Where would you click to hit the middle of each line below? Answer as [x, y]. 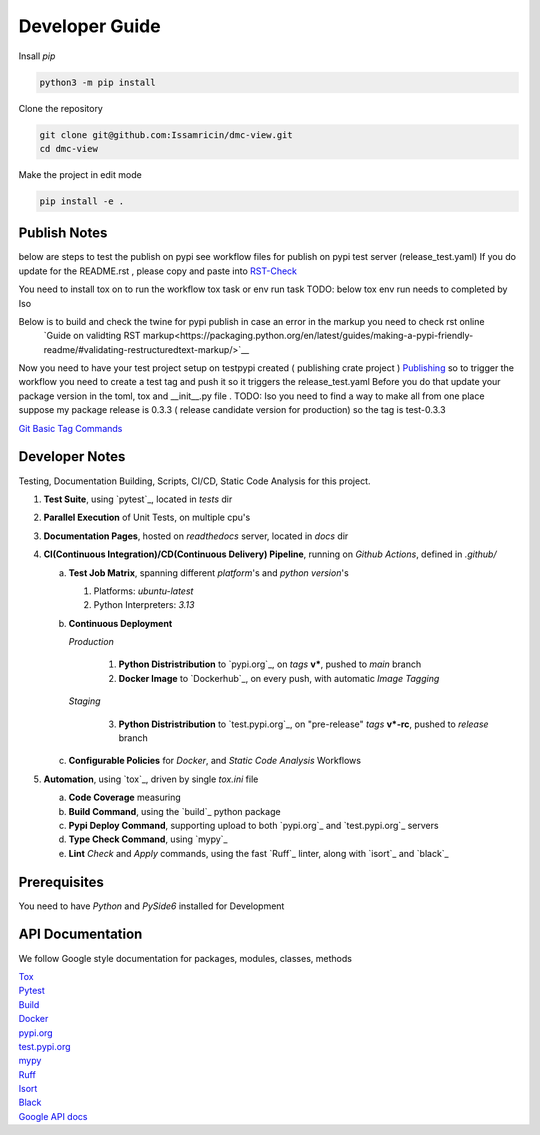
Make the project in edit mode [80, 174]
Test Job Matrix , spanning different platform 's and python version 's [208, 572]
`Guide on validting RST [92, 336]
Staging [84, 701]
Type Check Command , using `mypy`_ [148, 839]
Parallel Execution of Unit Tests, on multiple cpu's [147, 517]
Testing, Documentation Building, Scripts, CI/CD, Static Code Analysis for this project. [194, 481]
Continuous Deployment [120, 623]
